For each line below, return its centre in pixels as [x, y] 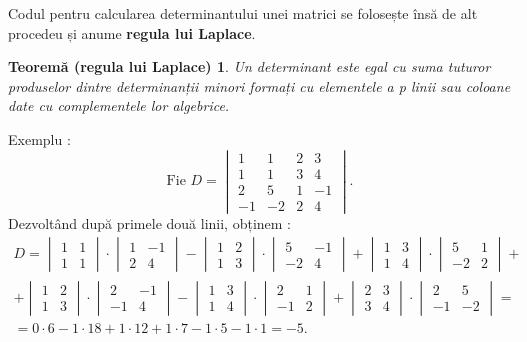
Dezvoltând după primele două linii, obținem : [149, 222]
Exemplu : [39, 138]
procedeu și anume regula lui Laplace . [132, 32]
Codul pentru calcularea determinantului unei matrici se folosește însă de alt [243, 13]
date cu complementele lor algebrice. [119, 105]
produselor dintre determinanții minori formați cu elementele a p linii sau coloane [259, 85]
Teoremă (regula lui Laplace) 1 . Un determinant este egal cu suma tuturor [249, 66]
